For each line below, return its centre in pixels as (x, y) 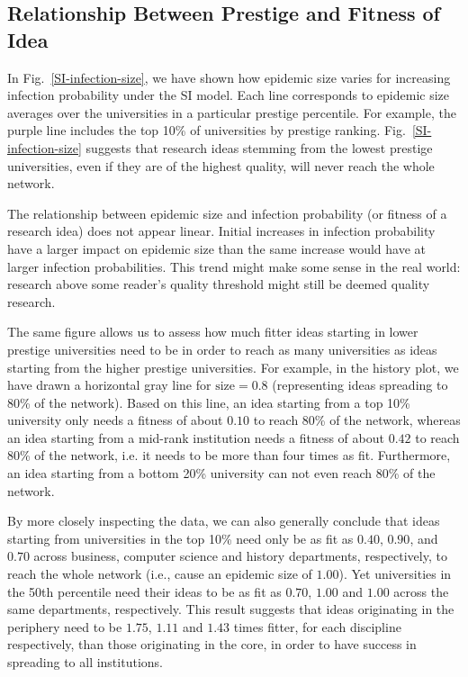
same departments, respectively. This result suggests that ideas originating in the (231, 609)
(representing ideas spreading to (360, 385)
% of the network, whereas (387, 420)
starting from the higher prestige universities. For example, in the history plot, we (233, 367)
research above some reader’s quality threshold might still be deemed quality (219, 284)
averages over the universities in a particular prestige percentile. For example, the (232, 112)
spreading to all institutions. (85, 662)
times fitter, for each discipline (317, 626)
